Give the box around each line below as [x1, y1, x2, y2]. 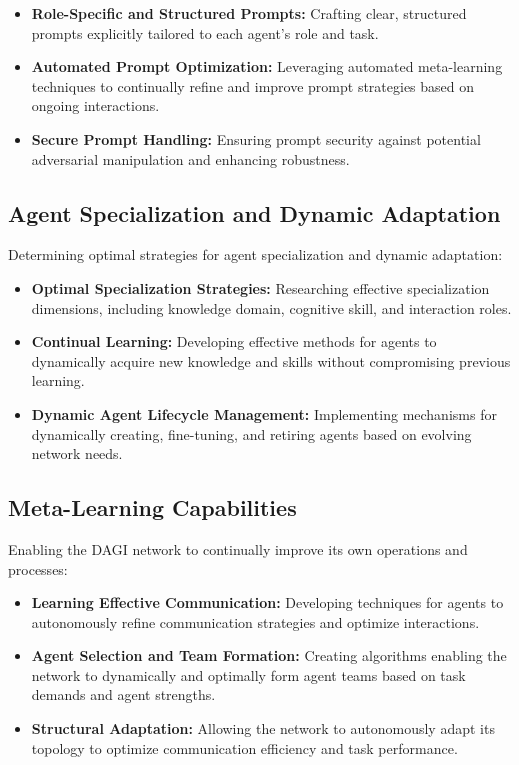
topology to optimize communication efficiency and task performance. [31, 737, 458, 758]
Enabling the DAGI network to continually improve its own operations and [8, 538, 468, 559]
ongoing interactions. [31, 95, 160, 116]
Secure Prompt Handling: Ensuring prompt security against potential [31, 128, 481, 149]
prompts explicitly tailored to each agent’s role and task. [31, 22, 379, 43]
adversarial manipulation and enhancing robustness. [31, 148, 350, 169]
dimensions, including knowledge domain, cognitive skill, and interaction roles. [31, 297, 512, 318]
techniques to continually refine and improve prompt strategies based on [31, 75, 475, 96]
